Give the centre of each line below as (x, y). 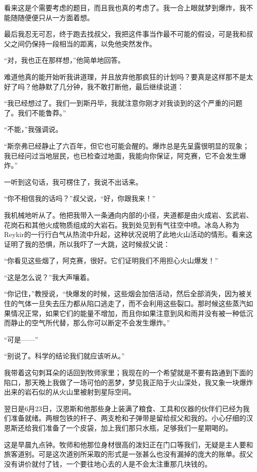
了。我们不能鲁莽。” (35, 112)
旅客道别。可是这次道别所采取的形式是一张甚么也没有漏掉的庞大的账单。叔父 (128, 454)
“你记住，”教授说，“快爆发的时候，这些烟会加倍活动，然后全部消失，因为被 (125, 294)
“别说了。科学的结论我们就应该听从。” (64, 356)
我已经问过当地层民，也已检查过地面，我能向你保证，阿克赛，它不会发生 (122, 155)
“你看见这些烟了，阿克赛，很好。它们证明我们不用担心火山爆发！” (111, 260)
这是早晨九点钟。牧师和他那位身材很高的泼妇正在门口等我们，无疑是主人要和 (128, 444)
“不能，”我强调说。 (33, 129)
